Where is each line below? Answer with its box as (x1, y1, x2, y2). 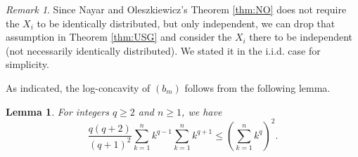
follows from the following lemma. (184, 80, 331, 95)
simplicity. (6, 57, 49, 71)
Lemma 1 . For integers (6, 104, 109, 118)
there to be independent (249, 29, 353, 44)
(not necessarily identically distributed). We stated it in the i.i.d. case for (6, 43, 321, 57)
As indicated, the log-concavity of (6, 80, 151, 95)
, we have (181, 104, 222, 118)
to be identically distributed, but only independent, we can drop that (37, 15, 335, 30)
